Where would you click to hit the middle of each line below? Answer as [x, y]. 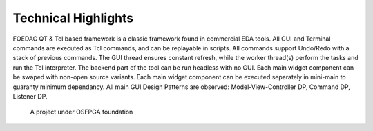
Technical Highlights [73, 18]
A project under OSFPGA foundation [82, 112]
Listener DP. [30, 96]
